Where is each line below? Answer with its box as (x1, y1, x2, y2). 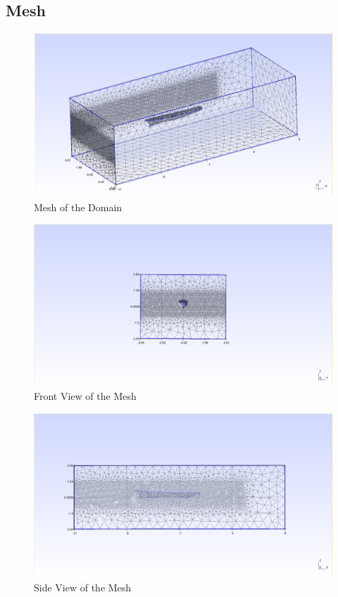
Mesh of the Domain (34, 199, 123, 214)
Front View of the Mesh (34, 388, 137, 403)
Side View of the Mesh (34, 579, 132, 594)
